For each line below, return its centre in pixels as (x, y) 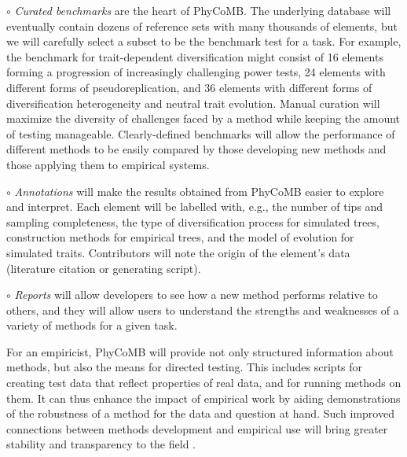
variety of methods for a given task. (92, 325)
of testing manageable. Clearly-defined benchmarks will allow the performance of (201, 133)
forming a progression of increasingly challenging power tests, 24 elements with (196, 72)
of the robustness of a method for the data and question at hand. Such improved (200, 413)
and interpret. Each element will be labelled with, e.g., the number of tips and (195, 206)
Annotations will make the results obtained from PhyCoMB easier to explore (199, 191)
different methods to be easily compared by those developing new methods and (196, 149)
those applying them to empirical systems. (108, 164)
